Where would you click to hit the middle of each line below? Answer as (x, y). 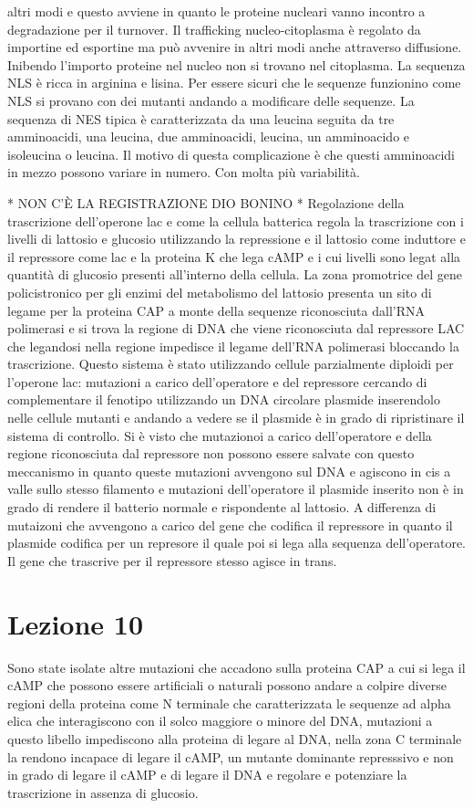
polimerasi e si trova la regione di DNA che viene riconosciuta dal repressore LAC (236, 328)
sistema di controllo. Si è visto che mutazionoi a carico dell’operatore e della (220, 435)
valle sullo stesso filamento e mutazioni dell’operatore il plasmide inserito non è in (236, 489)
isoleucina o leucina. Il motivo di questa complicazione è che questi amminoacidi (231, 154)
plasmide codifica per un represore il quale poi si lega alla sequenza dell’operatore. (236, 543)
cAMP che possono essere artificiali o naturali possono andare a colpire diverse (227, 685)
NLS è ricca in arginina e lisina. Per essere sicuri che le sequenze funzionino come (234, 83)
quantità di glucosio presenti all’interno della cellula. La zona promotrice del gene (235, 274)
